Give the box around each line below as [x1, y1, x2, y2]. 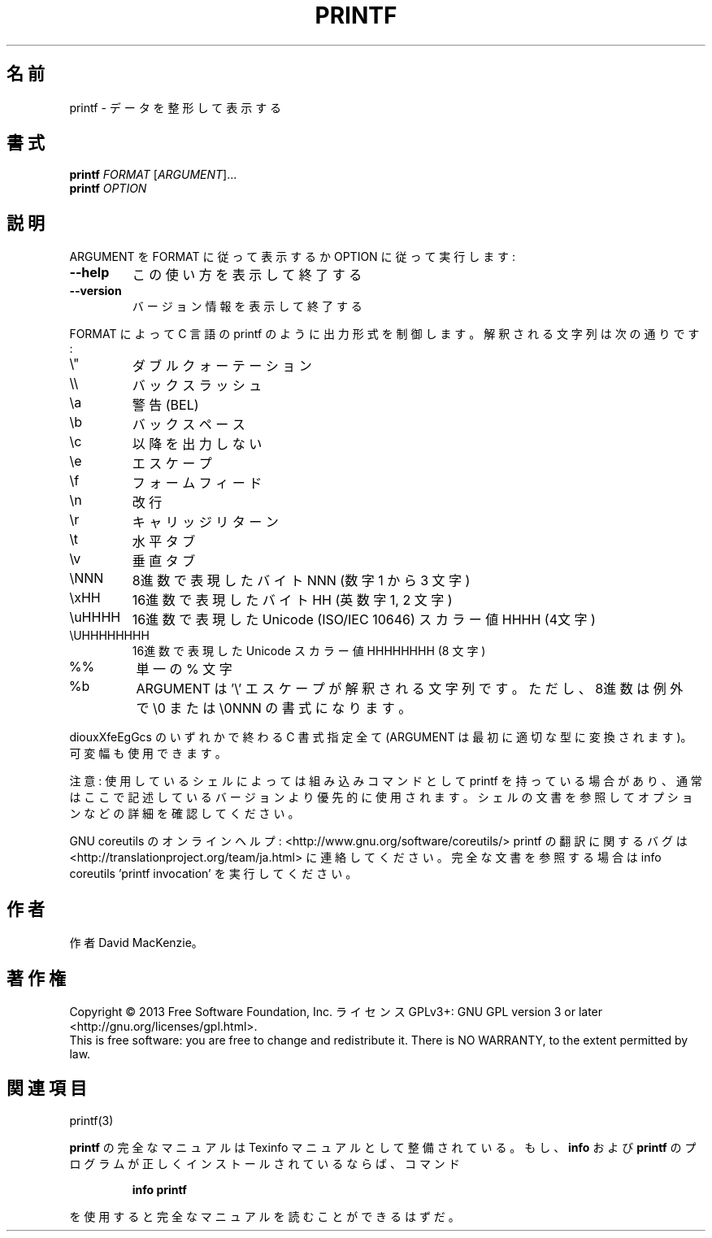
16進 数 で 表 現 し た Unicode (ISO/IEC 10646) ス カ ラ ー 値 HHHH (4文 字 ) [132, 611, 596, 628]
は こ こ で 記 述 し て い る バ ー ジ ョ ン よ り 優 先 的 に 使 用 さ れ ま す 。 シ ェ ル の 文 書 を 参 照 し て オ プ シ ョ [69, 790, 693, 805]
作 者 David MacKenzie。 [69, 936, 203, 950]
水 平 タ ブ [132, 533, 196, 550]
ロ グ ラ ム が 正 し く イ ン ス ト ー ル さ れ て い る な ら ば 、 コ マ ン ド [69, 1156, 460, 1171]
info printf [132, 1182, 187, 1197]
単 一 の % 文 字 [136, 661, 232, 678]
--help [69, 264, 110, 281]
